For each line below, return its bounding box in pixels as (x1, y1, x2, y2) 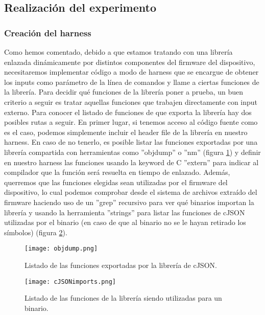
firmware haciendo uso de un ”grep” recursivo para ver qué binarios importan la (4, 196, 254, 207)
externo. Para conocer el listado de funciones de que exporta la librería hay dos (4, 106, 252, 117)
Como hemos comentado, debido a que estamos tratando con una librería (4, 47, 233, 57)
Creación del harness (4, 26, 91, 39)
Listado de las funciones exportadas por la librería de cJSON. (25, 259, 217, 270)
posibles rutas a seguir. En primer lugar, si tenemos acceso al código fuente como (4, 117, 258, 127)
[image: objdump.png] (25, 245, 98, 253)
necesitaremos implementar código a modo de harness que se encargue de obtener (4, 66, 259, 77)
